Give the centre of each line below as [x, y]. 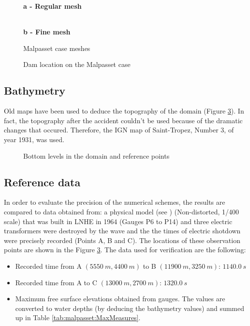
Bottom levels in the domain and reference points [96, 155]
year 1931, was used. [34, 139]
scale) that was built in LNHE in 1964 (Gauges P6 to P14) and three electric [118, 221]
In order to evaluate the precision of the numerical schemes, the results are [115, 202]
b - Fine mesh [47, 32]
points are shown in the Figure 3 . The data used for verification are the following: [125, 250]
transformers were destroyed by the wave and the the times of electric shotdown [122, 231]
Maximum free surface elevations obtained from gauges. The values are [120, 299]
